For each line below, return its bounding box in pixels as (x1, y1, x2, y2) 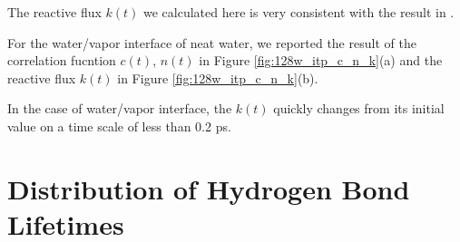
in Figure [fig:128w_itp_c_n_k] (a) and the (199, 51, 443, 70)
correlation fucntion (7, 51, 116, 70)
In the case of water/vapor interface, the (7, 99, 232, 118)
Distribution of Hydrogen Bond (7, 169, 410, 207)
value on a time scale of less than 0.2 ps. (7, 116, 231, 135)
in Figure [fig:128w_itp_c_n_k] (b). (117, 68, 318, 87)
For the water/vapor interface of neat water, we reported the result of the (7, 33, 416, 52)
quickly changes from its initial (273, 99, 445, 118)
